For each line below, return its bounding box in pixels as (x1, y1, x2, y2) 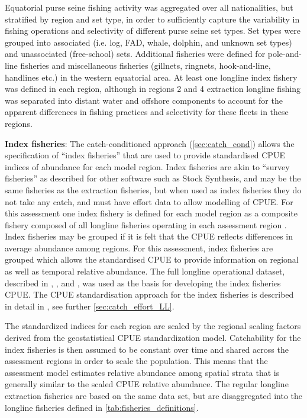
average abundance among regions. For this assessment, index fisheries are (5, 241, 273, 254)
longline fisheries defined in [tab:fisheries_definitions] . (5, 401, 199, 413)
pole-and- (267, 47, 302, 60)
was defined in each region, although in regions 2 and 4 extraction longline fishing (5, 82, 301, 95)
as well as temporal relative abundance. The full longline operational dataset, (5, 265, 285, 277)
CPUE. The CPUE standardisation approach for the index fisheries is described (5, 288, 294, 301)
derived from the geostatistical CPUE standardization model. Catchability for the (5, 331, 301, 344)
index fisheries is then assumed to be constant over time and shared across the (5, 343, 289, 355)
